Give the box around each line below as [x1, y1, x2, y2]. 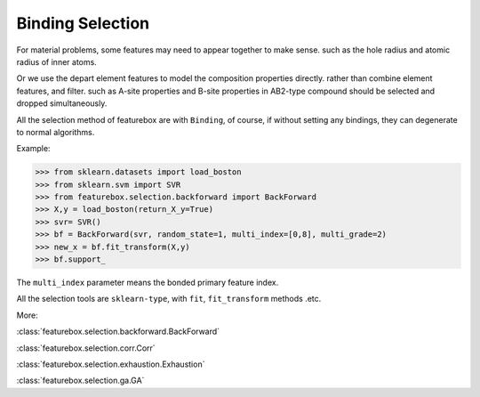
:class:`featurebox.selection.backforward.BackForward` [16, 326, 220, 337]
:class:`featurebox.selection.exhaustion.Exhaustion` [16, 359, 205, 369]
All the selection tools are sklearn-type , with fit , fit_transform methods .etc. [16, 294, 322, 304]
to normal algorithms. [16, 126, 95, 137]
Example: [16, 143, 51, 154]
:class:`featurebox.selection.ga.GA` [16, 375, 145, 386]
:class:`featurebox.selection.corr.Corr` [16, 343, 156, 353]
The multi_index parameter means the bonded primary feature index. [16, 277, 279, 288]
